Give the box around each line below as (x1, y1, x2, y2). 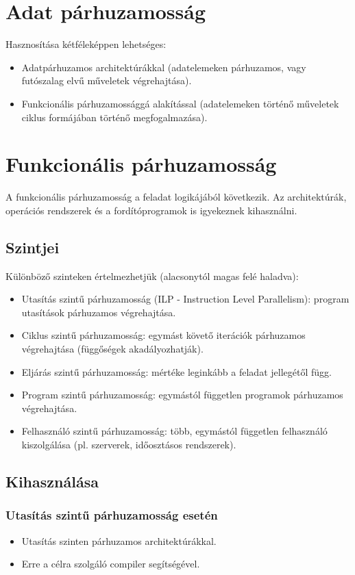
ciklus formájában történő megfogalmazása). (21, 110, 208, 124)
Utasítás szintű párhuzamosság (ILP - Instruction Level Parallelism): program (21, 292, 350, 306)
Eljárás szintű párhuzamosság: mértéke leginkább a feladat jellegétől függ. (21, 364, 332, 379)
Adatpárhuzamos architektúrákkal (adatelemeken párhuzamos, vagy (21, 60, 306, 74)
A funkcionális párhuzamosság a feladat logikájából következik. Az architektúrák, (5, 190, 347, 204)
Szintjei (5, 236, 60, 257)
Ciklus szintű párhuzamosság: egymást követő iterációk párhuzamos (21, 328, 306, 342)
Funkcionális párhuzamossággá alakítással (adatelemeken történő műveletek (21, 96, 339, 110)
